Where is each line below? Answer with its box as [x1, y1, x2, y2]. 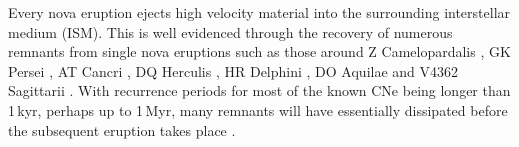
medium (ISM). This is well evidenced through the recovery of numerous [8, 21, 453, 42]
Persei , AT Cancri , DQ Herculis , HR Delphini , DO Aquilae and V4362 [8, 60, 459, 81]
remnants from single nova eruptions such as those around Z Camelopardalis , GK [8, 41, 511, 62]
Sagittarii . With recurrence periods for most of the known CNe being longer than [8, 80, 511, 101]
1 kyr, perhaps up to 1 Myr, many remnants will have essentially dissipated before [8, 99, 508, 120]
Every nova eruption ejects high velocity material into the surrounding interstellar [8, 2, 511, 22]
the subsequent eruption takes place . [8, 119, 236, 140]
